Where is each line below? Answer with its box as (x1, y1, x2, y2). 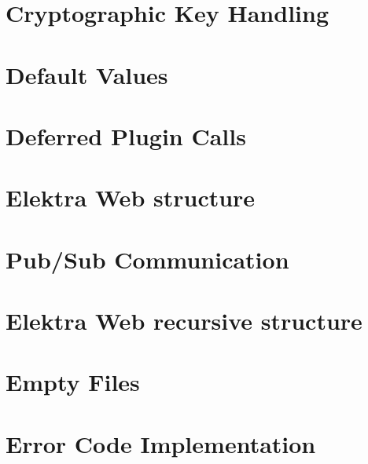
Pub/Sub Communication (6, 243, 289, 275)
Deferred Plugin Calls (6, 119, 246, 152)
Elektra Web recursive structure (6, 305, 362, 337)
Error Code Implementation (6, 427, 316, 459)
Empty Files (6, 366, 140, 398)
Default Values (6, 58, 168, 90)
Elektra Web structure (6, 181, 256, 214)
